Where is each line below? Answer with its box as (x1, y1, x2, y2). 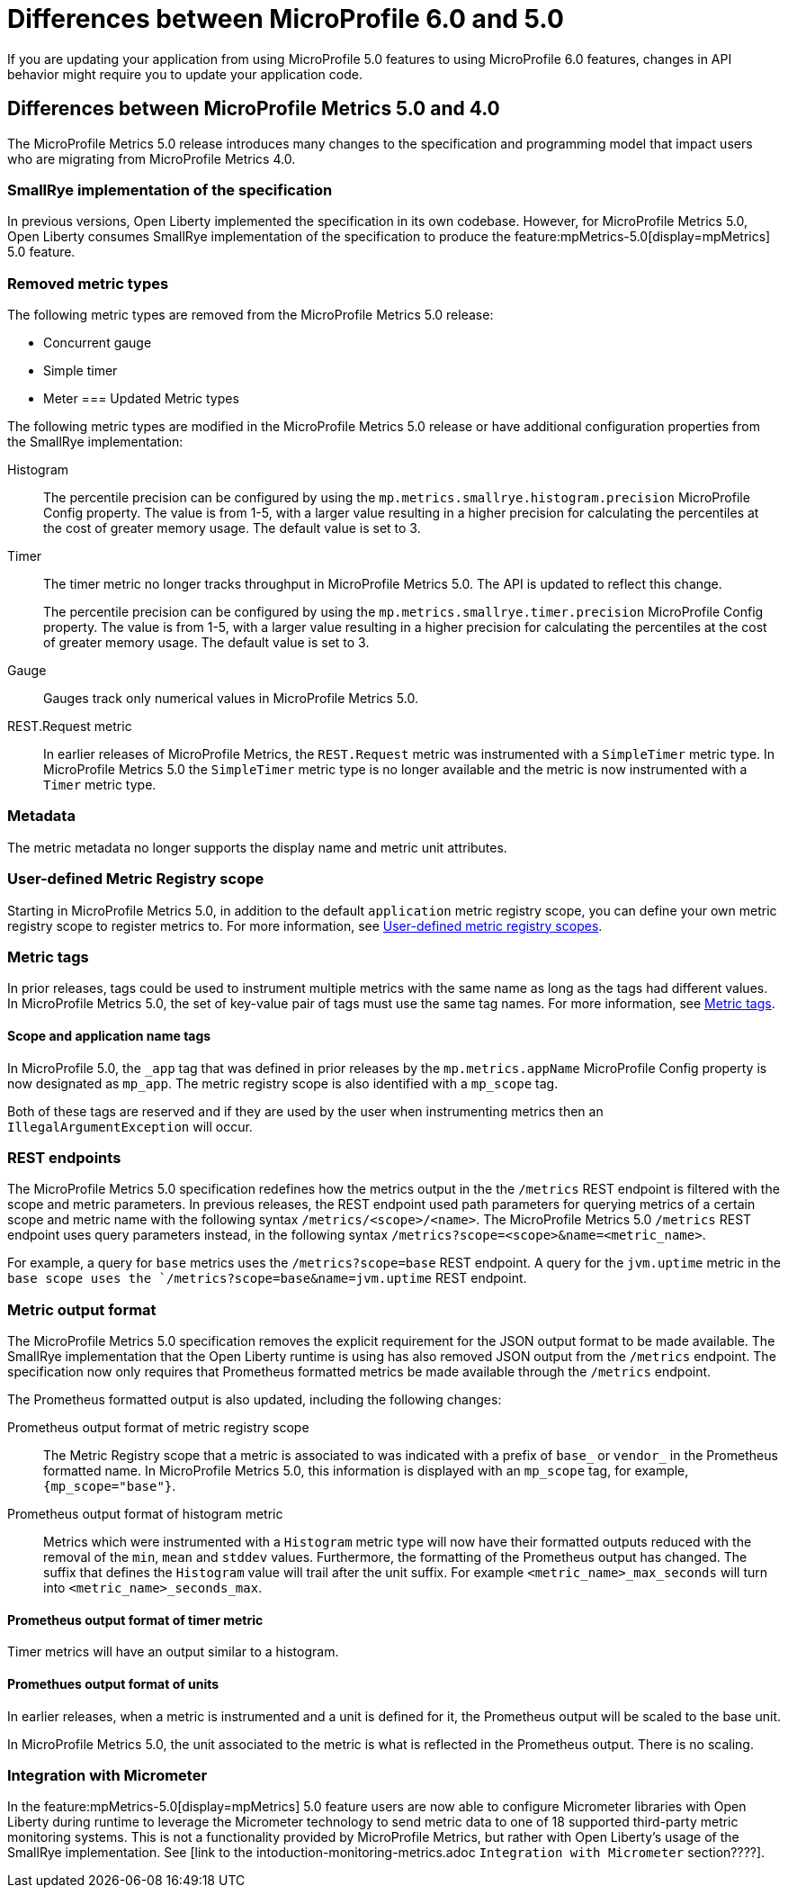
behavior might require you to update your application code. (7, 66, 363, 82)
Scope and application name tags (7, 1027, 211, 1043)
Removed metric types (7, 274, 169, 293)
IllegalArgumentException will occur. (7, 1118, 253, 1134)
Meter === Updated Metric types (43, 391, 239, 407)
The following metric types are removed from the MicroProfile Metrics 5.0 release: (7, 307, 494, 323)
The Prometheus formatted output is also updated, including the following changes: (7, 1392, 502, 1408)
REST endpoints (7, 1148, 121, 1167)
